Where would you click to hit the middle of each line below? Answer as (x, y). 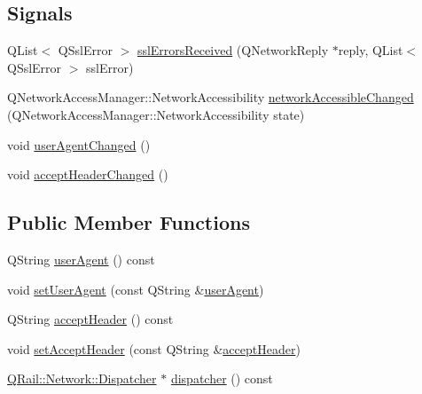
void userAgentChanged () (79, 144)
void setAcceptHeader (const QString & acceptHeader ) (154, 348)
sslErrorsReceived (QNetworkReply (233, 50)
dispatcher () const (222, 378)
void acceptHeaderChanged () (88, 174)
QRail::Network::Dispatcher (82, 378)
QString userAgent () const (81, 259)
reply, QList (371, 50)
